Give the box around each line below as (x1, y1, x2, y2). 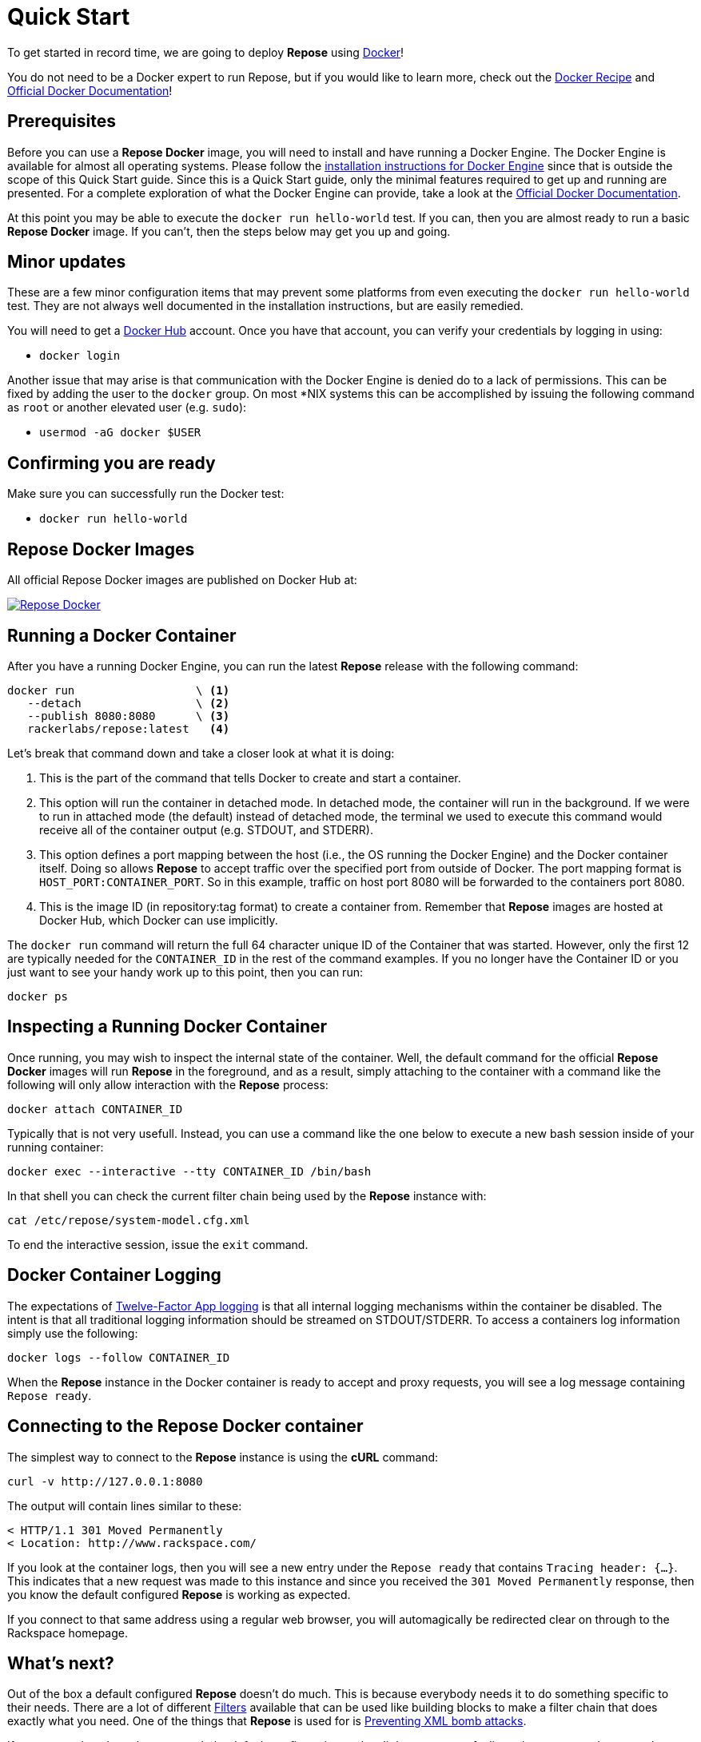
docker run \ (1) (7, 683, 230, 697)
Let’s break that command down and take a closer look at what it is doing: (7, 746, 395, 760)
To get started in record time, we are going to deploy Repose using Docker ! (7, 45, 404, 59)
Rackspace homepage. (7, 1625, 128, 1640)
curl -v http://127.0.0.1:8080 (7, 1474, 203, 1488)
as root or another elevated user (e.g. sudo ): (7, 400, 247, 415)
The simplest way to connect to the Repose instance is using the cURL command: (7, 1450, 439, 1464)
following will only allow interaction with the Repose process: (7, 1077, 329, 1092)
